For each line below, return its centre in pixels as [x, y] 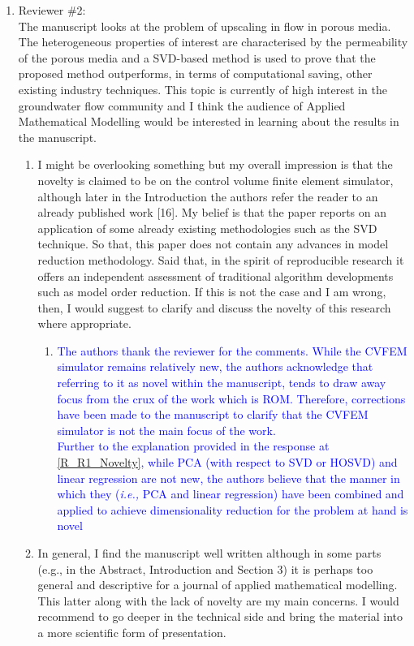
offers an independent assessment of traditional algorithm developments [216, 276]
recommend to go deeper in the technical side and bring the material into [220, 616]
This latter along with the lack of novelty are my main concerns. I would [218, 600]
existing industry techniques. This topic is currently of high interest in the [203, 89]
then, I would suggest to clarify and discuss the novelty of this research [214, 307]
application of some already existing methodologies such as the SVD [207, 228]
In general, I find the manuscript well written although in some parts [209, 553]
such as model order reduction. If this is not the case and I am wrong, [212, 292]
